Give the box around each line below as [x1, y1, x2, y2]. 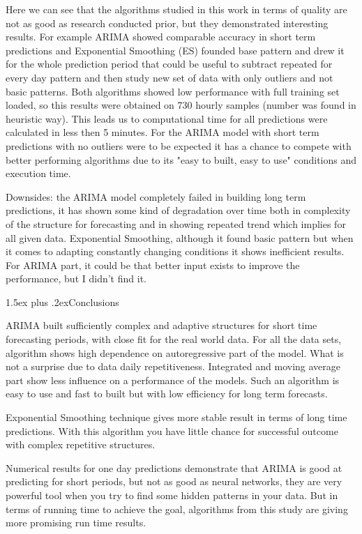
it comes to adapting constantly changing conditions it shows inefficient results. [6, 244, 345, 259]
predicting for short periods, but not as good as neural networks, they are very [6, 474, 342, 489]
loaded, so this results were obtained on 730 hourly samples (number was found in [6, 98, 356, 112]
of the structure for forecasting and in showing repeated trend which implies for [6, 216, 346, 231]
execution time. [6, 166, 71, 181]
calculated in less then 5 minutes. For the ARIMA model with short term [6, 125, 319, 139]
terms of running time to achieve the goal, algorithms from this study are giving [6, 501, 348, 516]
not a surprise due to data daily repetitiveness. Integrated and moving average [6, 359, 341, 374]
